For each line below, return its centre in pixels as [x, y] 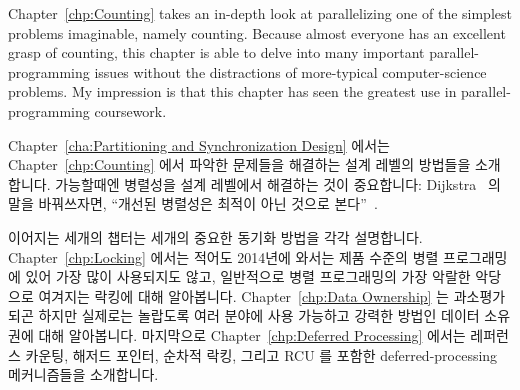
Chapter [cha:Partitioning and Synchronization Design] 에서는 [199, 144]
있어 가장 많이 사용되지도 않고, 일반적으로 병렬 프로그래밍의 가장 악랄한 [248, 276]
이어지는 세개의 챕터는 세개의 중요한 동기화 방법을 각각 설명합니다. [215, 236]
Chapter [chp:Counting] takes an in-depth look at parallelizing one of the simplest [260, 13]
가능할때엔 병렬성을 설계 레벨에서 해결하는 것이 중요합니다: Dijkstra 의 [278, 183]
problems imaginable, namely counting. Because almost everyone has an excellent [257, 32]
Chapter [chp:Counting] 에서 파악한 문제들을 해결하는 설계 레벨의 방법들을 [239, 164]
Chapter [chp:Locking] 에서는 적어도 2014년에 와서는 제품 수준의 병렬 [223, 256]
